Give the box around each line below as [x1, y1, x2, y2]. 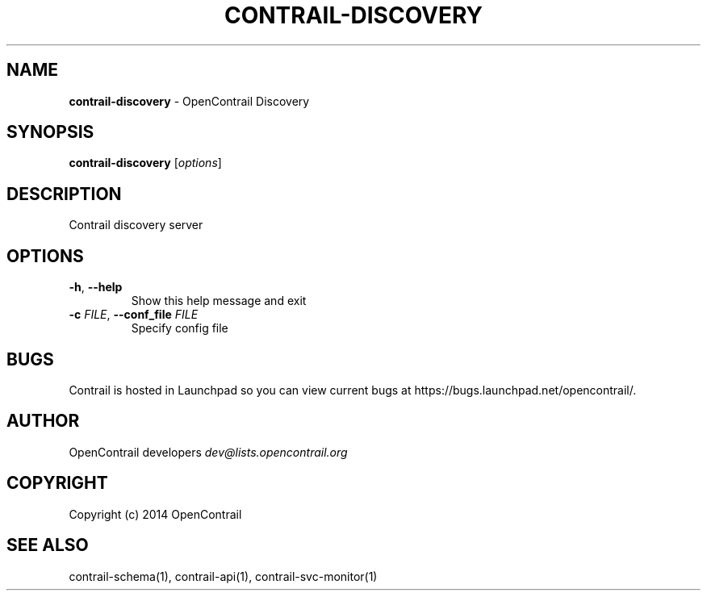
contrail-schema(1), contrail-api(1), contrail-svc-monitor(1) [69, 569, 378, 583]
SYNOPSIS [6, 122, 94, 143]
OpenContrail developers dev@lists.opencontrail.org [69, 445, 348, 459]
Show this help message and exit [131, 294, 307, 308]
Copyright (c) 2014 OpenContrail [69, 507, 242, 521]
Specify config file [131, 321, 228, 336]
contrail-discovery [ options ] [69, 156, 222, 170]
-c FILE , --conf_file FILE [69, 307, 199, 322]
